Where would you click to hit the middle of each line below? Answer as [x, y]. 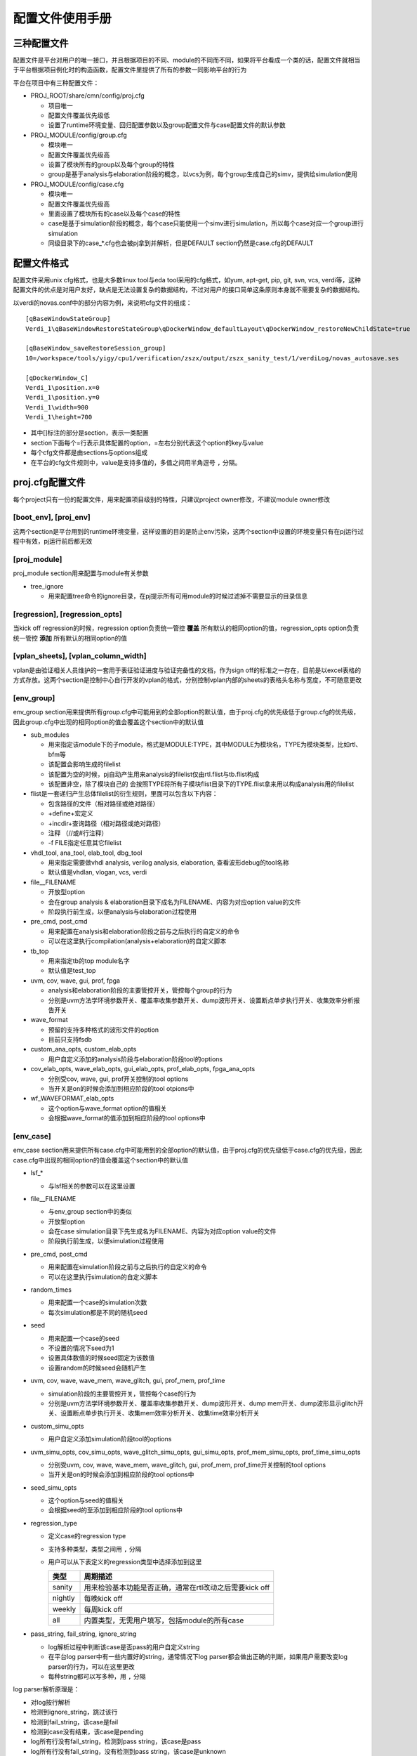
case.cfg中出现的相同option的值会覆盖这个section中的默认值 [101, 1160]
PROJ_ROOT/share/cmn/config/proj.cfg [88, 96]
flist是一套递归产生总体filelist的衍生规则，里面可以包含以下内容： [124, 794]
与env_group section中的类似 [90, 1212]
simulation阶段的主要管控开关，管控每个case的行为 [122, 1394]
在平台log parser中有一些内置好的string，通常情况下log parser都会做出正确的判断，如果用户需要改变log [198, 1657]
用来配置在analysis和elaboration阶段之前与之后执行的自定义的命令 [144, 931]
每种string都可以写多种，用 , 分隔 [97, 1676]
